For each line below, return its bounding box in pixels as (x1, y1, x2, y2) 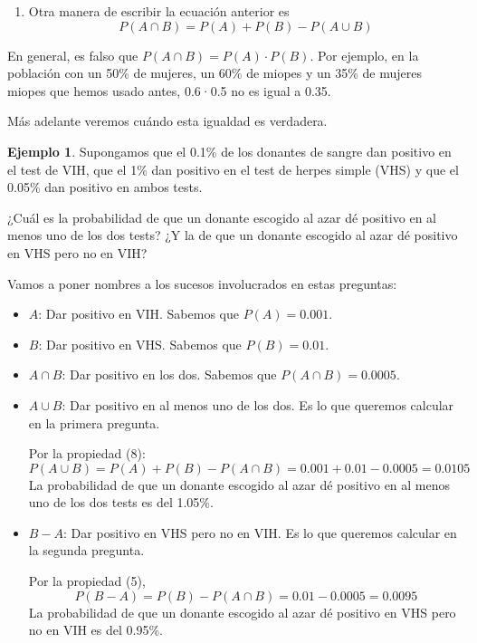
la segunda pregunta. (28, 541, 145, 560)
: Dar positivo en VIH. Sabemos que (38, 304, 239, 323)
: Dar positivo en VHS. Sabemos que (38, 334, 242, 353)
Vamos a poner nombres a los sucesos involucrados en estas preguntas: (7, 274, 397, 293)
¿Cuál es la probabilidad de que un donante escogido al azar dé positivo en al (7, 207, 436, 226)
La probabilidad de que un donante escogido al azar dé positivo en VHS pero (28, 602, 456, 621)
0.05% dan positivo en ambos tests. (7, 178, 203, 197)
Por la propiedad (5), (28, 571, 146, 590)
